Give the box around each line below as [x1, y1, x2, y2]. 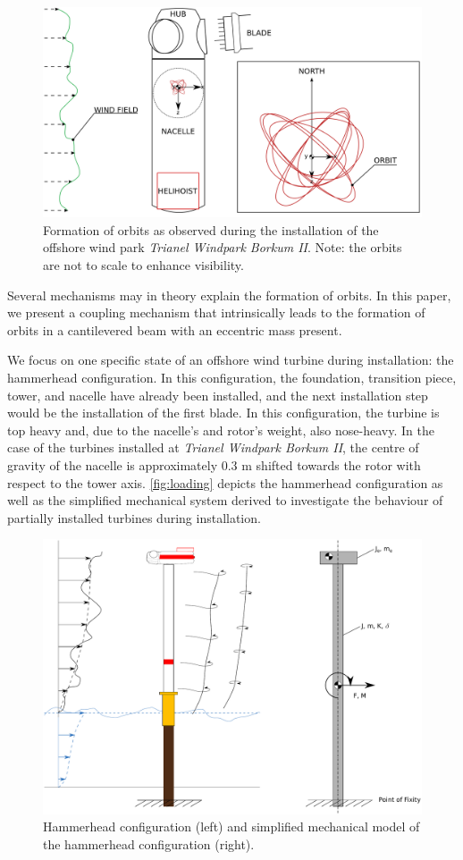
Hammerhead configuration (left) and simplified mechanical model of [43, 817, 420, 836]
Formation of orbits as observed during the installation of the [43, 220, 379, 239]
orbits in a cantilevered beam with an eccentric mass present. [7, 320, 342, 339]
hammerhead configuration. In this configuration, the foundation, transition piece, [7, 367, 457, 386]
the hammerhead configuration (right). [43, 834, 255, 853]
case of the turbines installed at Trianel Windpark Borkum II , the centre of [7, 438, 419, 457]
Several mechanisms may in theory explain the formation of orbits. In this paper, [7, 285, 451, 304]
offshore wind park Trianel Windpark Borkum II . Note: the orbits [43, 238, 402, 257]
